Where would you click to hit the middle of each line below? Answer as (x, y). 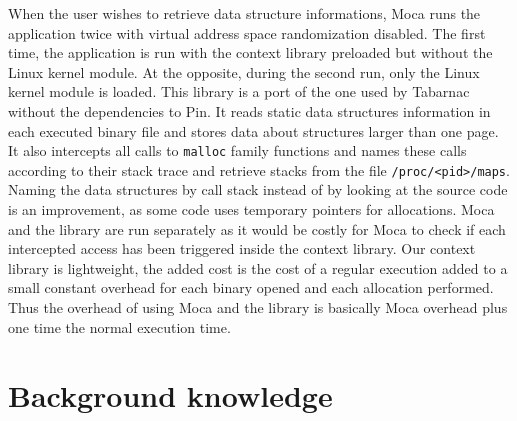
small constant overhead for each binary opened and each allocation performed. (251, 287)
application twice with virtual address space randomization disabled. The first (247, 32)
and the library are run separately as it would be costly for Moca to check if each (257, 228)
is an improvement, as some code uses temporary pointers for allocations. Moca (251, 209)
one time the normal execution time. (119, 326)
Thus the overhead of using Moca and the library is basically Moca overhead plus (258, 307)
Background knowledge (170, 395)
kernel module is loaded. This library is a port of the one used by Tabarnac (239, 91)
